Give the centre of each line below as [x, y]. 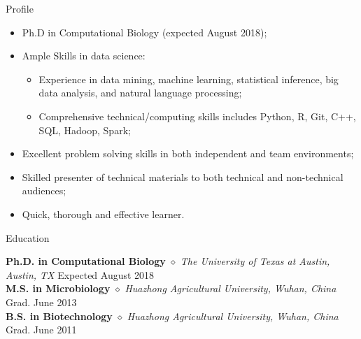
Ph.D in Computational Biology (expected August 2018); [144, 32]
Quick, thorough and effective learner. [103, 214]
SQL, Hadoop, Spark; [85, 130]
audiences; [44, 190]
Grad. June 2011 [41, 330]
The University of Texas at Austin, [255, 261]
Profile [20, 8]
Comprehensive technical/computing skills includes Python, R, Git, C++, [197, 116]
